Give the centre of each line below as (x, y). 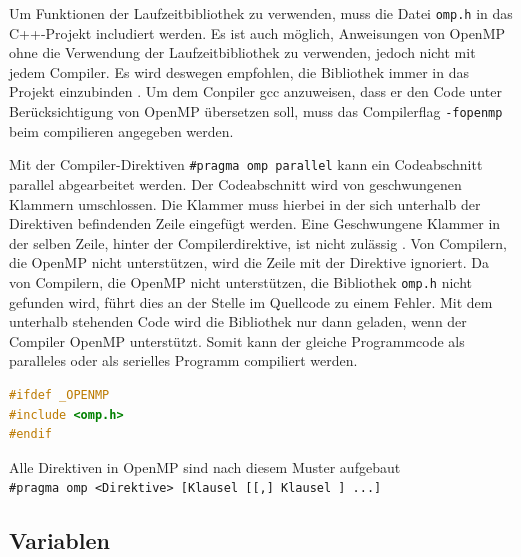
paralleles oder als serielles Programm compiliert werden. (183, 360)
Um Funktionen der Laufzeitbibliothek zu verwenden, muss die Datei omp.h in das (261, 13)
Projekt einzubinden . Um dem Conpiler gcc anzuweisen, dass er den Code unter (255, 91)
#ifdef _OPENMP (59, 394)
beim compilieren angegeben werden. (121, 130)
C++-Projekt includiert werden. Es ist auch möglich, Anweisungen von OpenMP (257, 32)
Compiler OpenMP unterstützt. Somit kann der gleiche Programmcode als (237, 340)
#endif (30, 434)
